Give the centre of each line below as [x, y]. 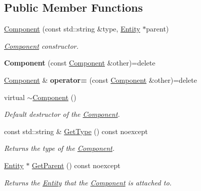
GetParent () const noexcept [76, 165]
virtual [14, 97]
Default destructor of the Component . [62, 114]
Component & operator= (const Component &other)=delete [100, 79]
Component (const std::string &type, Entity [72, 29]
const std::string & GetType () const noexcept [76, 131]
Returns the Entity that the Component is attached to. [88, 182]
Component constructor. [42, 45]
